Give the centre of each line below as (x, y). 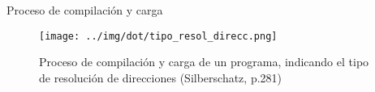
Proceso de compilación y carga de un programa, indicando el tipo (204, 62)
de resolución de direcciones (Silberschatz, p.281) (161, 77)
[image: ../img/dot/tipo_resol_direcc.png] (158, 36)
